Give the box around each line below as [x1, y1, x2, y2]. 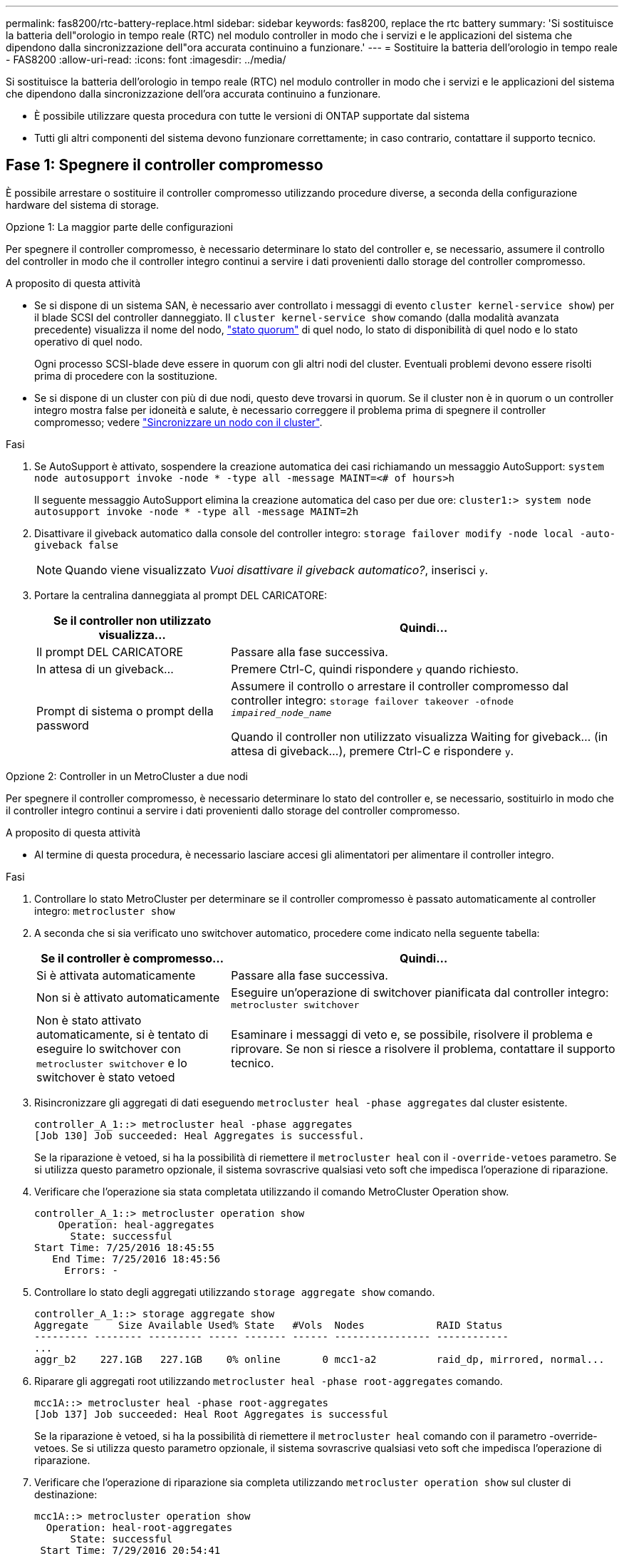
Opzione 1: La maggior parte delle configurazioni [6, 220, 234, 233]
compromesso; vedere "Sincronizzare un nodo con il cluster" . [34, 415, 323, 428]
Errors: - [64, 1264, 119, 1276]
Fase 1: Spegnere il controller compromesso [6, 156, 323, 175]
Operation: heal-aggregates [58, 1218, 214, 1230]
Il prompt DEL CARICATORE [36, 644, 184, 659]
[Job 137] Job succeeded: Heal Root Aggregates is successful [34, 1408, 389, 1420]
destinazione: [34, 1488, 98, 1500]
